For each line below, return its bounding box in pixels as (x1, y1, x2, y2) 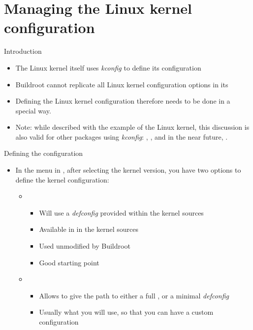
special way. (15, 105, 51, 115)
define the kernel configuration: (15, 174, 109, 184)
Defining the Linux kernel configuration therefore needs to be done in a (15, 96, 230, 106)
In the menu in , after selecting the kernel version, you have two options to (15, 165, 241, 175)
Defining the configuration (4, 148, 83, 158)
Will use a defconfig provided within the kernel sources (39, 207, 204, 218)
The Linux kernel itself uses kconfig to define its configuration (15, 62, 201, 73)
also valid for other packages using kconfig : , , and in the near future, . (15, 131, 228, 142)
